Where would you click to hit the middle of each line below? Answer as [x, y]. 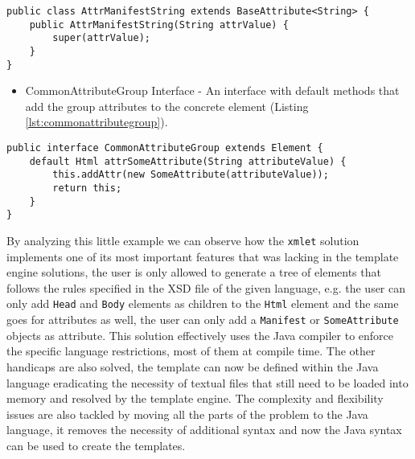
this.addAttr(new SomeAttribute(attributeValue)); [191, 175]
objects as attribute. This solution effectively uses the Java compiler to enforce [200, 335]
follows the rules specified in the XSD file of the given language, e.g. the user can [206, 287]
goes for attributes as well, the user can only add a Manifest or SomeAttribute [203, 320]
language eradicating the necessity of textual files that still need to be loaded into [207, 382]
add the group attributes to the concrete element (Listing [167, 106]
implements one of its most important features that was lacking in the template [203, 256]
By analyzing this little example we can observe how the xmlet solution [183, 240]
